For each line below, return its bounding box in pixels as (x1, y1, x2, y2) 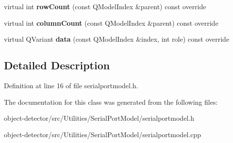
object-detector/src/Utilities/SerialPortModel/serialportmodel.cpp (4, 129, 201, 139)
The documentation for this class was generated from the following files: (4, 96, 218, 107)
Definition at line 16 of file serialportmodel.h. (4, 80, 138, 90)
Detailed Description (4, 58, 110, 73)
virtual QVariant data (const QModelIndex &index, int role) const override (4, 34, 230, 44)
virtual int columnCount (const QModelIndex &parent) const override (4, 17, 218, 28)
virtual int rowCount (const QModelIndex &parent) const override (4, 1, 206, 11)
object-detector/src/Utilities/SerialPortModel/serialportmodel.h (4, 113, 194, 123)
